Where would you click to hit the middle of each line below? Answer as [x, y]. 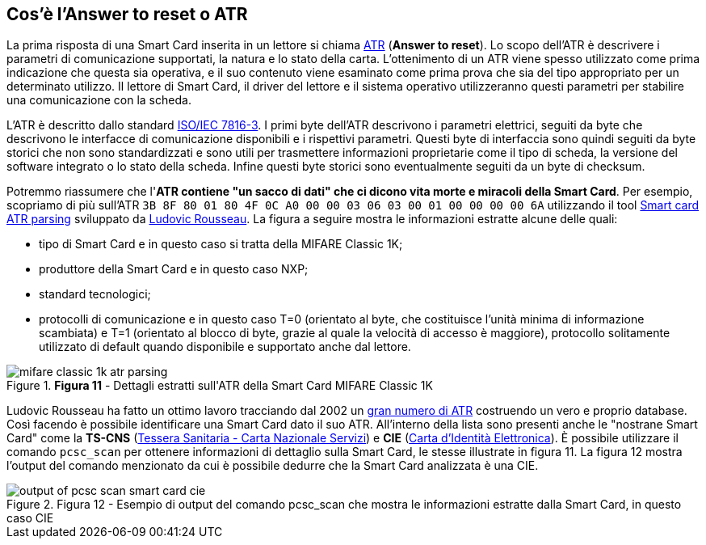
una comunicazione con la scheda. [99, 100]
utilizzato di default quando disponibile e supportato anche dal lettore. [225, 347]
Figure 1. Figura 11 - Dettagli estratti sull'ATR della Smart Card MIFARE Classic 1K [220, 386]
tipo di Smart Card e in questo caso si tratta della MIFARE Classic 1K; [221, 244]
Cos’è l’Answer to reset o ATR [127, 14]
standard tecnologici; [95, 294]
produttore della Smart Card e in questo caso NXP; [174, 269]
